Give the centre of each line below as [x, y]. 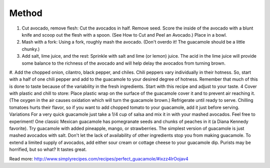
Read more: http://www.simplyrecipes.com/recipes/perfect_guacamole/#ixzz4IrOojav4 [99, 158]
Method [26, 13]
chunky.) [31, 49]
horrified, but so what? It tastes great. [48, 149]
